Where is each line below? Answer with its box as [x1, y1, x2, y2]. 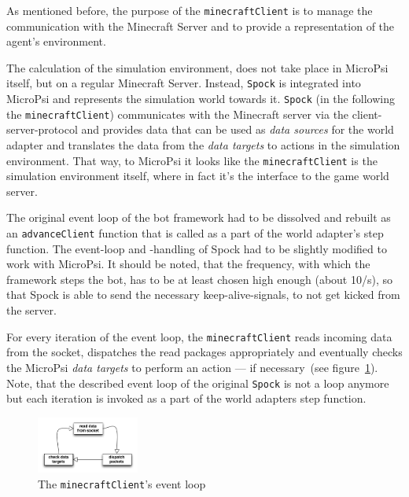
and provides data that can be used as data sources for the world [81, 121, 394, 138]
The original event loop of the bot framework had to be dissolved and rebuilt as [6, 209, 391, 226]
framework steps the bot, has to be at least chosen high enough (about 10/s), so [6, 271, 392, 287]
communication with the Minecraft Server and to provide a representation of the [6, 17, 395, 34]
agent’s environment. [6, 33, 106, 50]
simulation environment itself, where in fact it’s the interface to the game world [6, 168, 389, 184]
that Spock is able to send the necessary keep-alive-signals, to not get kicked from [6, 286, 400, 303]
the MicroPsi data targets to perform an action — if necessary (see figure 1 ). [6, 359, 378, 375]
